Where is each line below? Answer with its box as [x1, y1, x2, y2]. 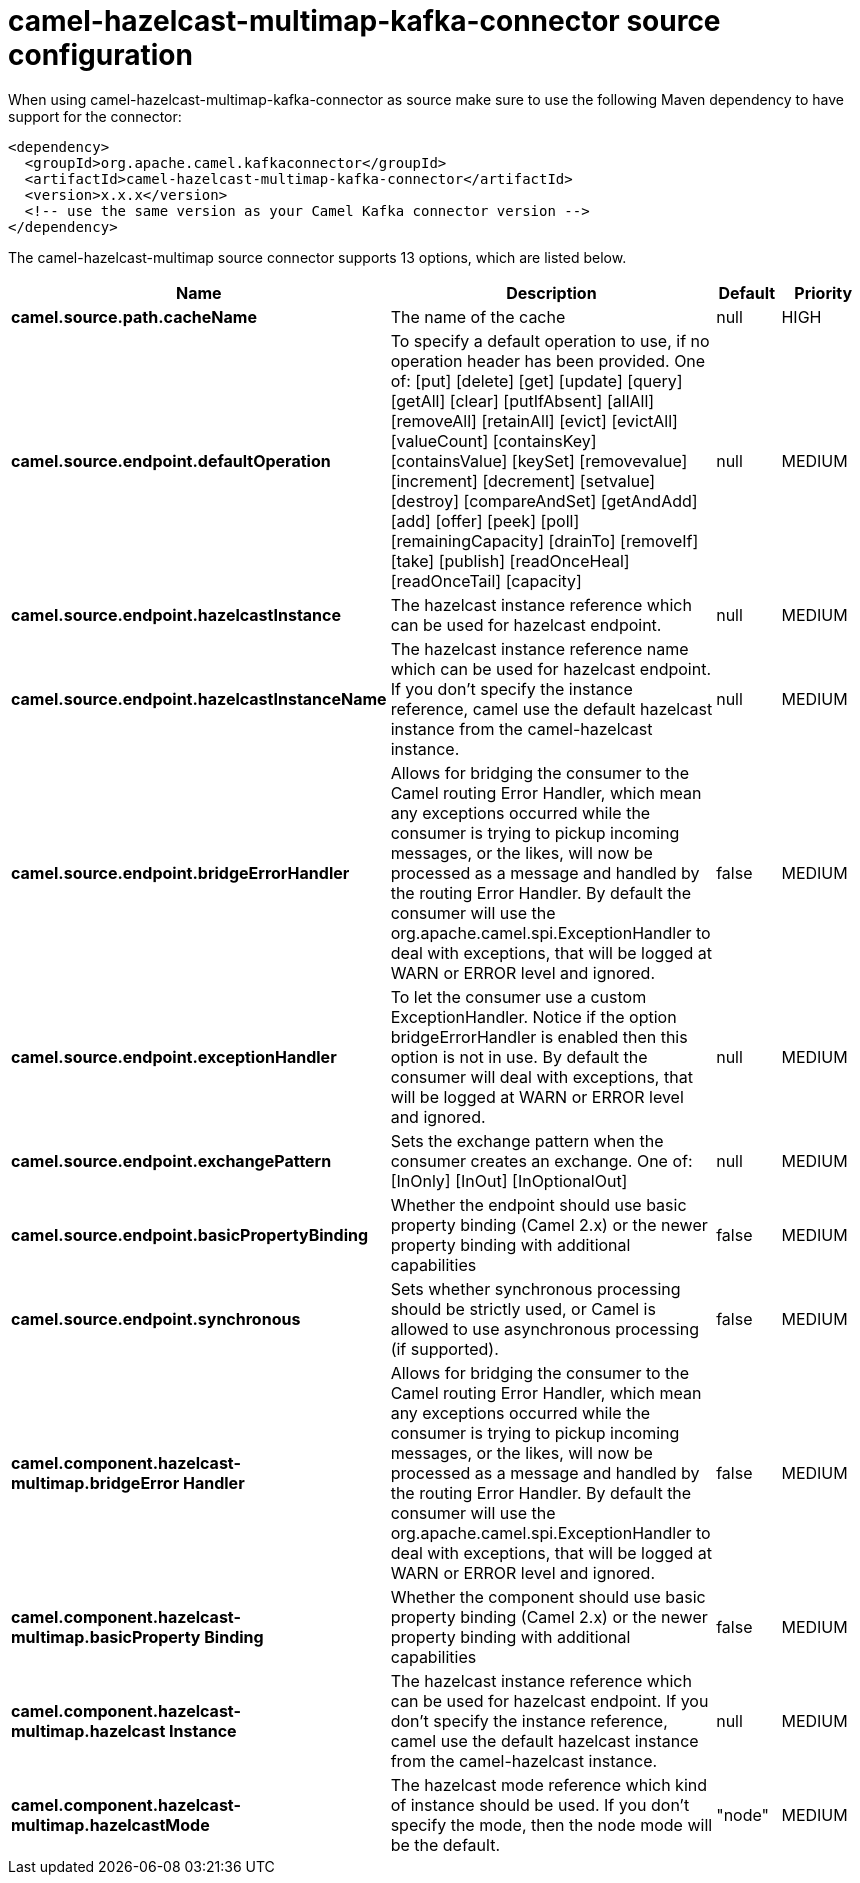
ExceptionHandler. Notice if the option [390, 1006, 677, 1027]
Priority [794, 282, 853, 303]
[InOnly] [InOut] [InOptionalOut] [390, 1170, 628, 1191]
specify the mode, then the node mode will [390, 1814, 713, 1835]
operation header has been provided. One [390, 350, 706, 371]
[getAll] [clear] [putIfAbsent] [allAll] [390, 390, 655, 411]
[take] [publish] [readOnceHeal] [390, 550, 630, 571]
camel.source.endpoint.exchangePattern [11, 1150, 332, 1171]
